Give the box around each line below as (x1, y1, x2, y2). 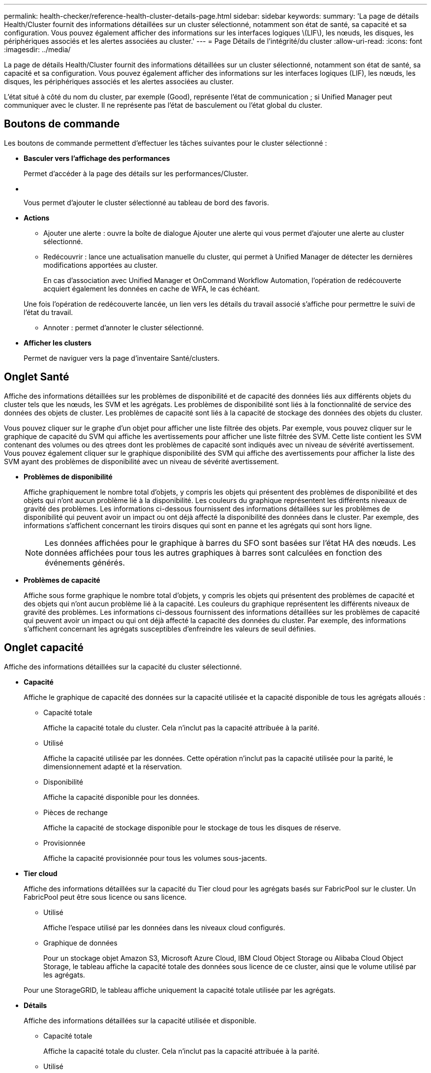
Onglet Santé (4, 371, 69, 383)
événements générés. (45, 557, 125, 568)
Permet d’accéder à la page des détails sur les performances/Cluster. (24, 169, 248, 178)
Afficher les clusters (24, 338, 92, 347)
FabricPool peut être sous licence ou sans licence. (24, 892, 187, 901)
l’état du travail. (24, 308, 73, 316)
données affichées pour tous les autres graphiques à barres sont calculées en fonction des (45, 547, 382, 558)
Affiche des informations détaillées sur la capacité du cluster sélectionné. (4, 662, 242, 671)
